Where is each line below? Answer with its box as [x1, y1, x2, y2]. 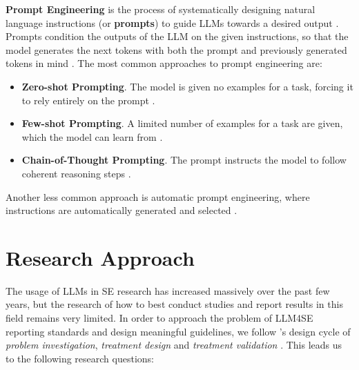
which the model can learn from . [21, 129, 163, 144]
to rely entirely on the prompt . [21, 92, 155, 107]
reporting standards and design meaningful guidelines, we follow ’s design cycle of [6, 324, 351, 338]
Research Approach [6, 243, 195, 271]
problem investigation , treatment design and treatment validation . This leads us [6, 338, 342, 352]
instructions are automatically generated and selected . [6, 203, 237, 217]
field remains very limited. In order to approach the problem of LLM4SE [6, 311, 313, 325]
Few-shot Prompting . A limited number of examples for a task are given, [21, 116, 343, 130]
